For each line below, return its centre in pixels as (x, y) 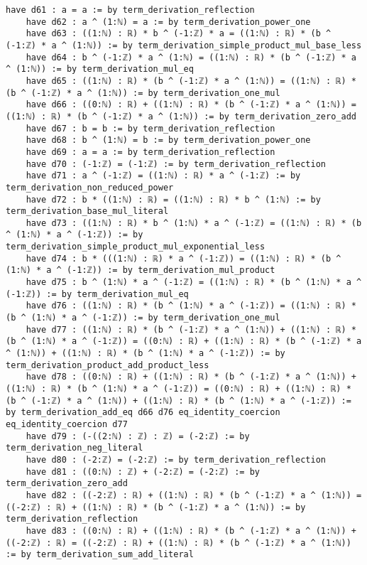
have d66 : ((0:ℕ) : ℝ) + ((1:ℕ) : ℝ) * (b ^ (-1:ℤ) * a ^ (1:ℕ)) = (191, 105)
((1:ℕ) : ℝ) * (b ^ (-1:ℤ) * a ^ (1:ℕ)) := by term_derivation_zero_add (181, 116)
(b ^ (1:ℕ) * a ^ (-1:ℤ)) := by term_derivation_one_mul (143, 318)
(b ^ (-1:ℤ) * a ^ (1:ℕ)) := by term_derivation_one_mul (143, 93)
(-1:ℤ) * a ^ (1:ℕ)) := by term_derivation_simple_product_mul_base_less (184, 45)
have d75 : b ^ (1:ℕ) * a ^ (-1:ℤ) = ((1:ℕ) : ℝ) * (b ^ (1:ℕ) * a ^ (194, 282)
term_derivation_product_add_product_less (108, 365)
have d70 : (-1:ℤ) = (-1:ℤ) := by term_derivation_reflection (176, 164)
